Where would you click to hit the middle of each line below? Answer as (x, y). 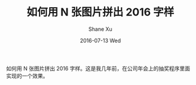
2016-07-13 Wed (100, 40)
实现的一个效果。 (27, 75)
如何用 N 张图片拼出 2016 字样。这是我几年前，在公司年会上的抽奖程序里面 (98, 68)
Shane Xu (100, 29)
